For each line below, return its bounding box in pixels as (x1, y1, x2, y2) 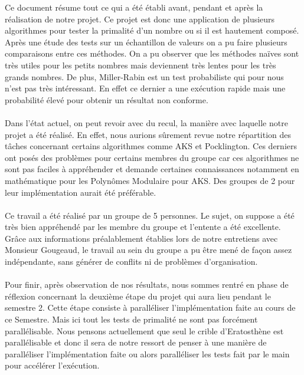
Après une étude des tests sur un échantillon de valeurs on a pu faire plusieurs (5, 35, 287, 48)
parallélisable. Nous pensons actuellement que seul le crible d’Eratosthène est (5, 324, 284, 337)
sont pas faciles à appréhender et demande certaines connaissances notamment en (5, 163, 299, 175)
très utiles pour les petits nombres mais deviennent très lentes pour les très (5, 58, 276, 71)
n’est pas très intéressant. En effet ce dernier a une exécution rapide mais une (5, 82, 286, 94)
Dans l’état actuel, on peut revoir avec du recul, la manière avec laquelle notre (5, 116, 288, 129)
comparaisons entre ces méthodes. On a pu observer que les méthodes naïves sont (5, 47, 299, 60)
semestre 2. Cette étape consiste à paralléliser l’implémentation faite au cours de (5, 301, 296, 314)
